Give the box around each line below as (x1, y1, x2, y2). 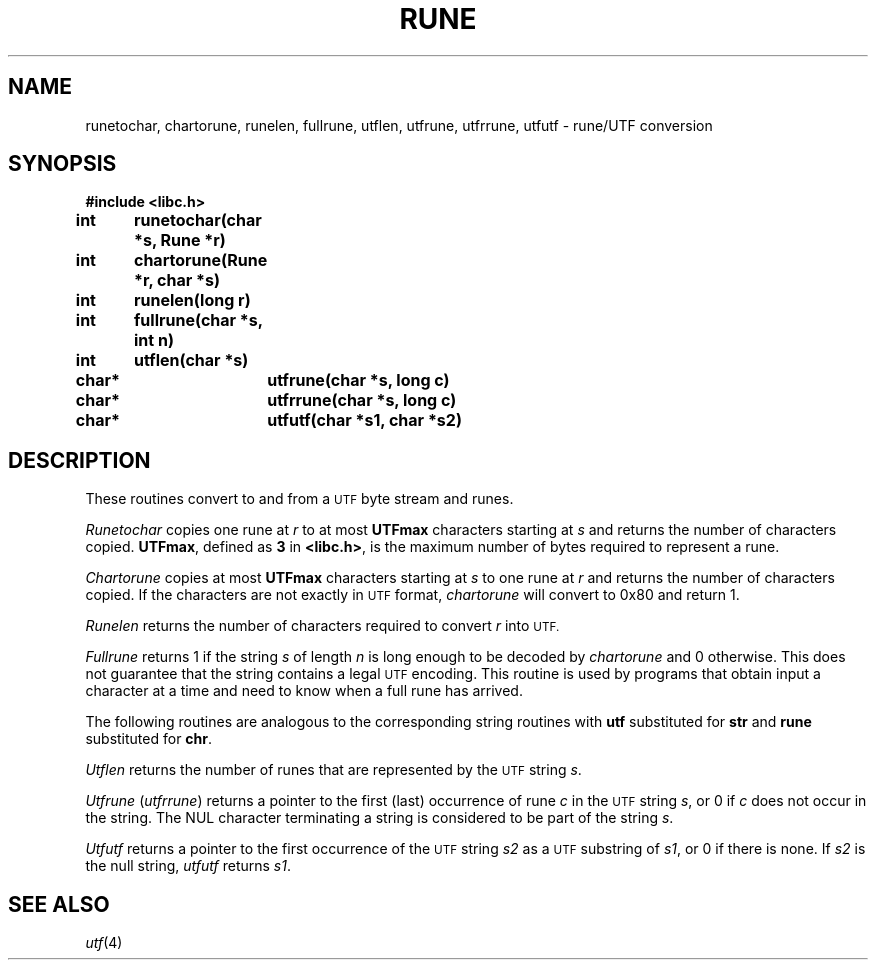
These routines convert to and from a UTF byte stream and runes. (85, 490, 514, 508)
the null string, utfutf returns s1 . (85, 857, 291, 875)
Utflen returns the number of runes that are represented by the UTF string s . (85, 761, 582, 779)
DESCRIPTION (8, 447, 151, 473)
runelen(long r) (133, 290, 251, 311)
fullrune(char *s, (133, 310, 263, 331)
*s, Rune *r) (133, 230, 226, 251)
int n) (133, 330, 174, 351)
